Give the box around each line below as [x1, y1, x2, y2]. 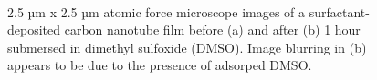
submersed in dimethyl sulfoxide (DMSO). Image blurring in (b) [7, 37, 367, 56]
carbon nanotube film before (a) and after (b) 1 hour [64, 20, 361, 39]
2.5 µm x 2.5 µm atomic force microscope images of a [7, 2, 306, 21]
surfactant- [309, 2, 370, 21]
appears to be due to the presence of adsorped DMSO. [7, 55, 312, 75]
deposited [7, 20, 61, 39]
